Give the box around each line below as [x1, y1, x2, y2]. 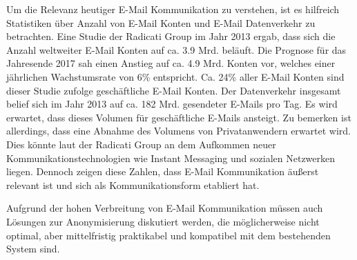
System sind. [6, 241, 60, 256]
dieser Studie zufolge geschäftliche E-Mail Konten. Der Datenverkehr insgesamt [6, 83, 341, 97]
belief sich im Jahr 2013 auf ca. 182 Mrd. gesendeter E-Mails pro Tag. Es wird [6, 97, 338, 111]
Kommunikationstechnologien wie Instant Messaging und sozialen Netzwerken [6, 150, 336, 165]
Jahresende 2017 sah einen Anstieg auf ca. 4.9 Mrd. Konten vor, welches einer [6, 56, 336, 70]
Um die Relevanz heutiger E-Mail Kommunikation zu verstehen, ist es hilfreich [6, 2, 340, 16]
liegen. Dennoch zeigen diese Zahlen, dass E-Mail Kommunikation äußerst [6, 164, 319, 179]
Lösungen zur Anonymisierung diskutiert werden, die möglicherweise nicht [6, 214, 320, 228]
